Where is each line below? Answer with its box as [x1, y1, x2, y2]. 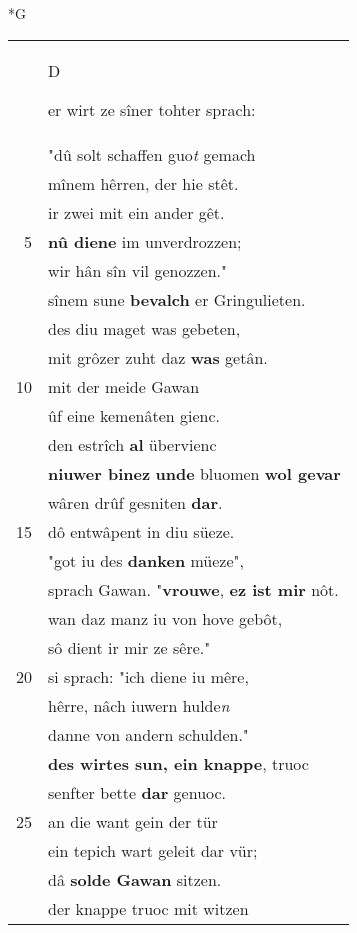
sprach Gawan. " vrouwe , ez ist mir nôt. [48, 577, 339, 601]
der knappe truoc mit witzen [48, 896, 249, 920]
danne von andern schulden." [48, 722, 249, 746]
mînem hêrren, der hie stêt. [48, 171, 239, 195]
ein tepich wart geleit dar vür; [48, 838, 258, 862]
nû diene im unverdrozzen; [48, 229, 242, 253]
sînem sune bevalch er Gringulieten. [48, 287, 306, 311]
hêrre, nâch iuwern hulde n [48, 693, 230, 717]
